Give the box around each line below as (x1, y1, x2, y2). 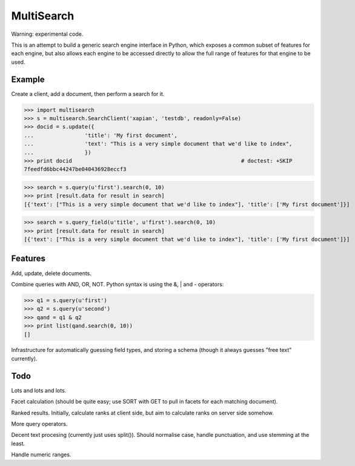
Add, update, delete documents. (11, 269, 92, 277)
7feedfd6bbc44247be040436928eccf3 (24, 166, 127, 173)
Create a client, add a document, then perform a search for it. (11, 90, 165, 97)
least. (11, 440, 25, 447)
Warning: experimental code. (11, 30, 84, 38)
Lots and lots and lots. (11, 387, 67, 394)
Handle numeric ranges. (11, 451, 71, 458)
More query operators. (11, 420, 68, 427)
